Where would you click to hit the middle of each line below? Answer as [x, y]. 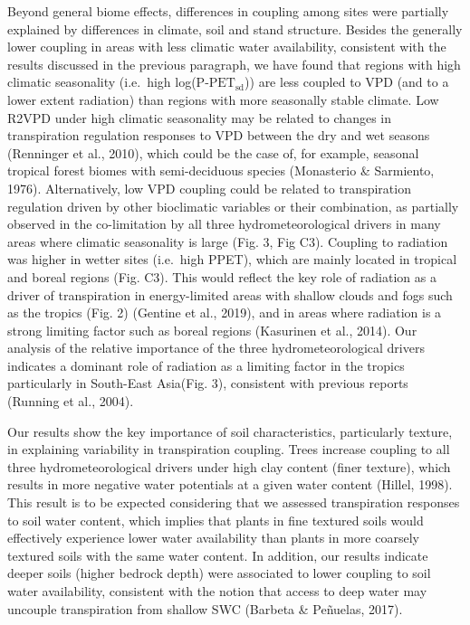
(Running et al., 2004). [71, 401]
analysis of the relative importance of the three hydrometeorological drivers [216, 348]
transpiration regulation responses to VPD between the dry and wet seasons [219, 135]
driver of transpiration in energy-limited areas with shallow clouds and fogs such [230, 294]
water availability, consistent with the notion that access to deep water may [217, 591]
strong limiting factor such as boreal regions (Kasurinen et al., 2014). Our [212, 330]
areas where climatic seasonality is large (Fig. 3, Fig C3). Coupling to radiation [228, 241]
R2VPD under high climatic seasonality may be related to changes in [199, 117]
